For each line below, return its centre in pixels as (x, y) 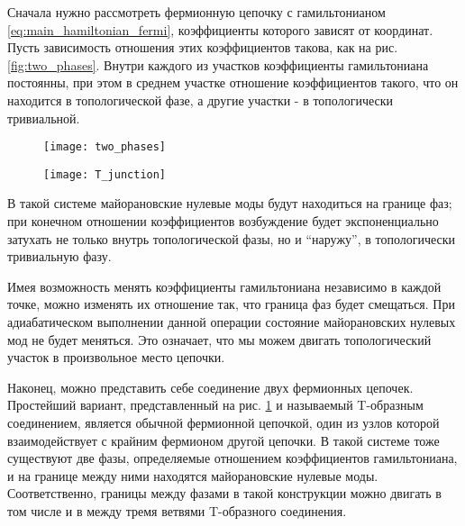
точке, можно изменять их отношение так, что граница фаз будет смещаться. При (231, 304)
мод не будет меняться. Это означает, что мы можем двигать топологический (219, 339)
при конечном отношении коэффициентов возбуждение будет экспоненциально (223, 221)
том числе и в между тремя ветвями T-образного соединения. (177, 510)
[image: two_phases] (105, 147)
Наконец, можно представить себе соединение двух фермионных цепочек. (210, 387)
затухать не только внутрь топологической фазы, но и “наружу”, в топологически (232, 238)
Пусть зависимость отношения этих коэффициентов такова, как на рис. (203, 47)
